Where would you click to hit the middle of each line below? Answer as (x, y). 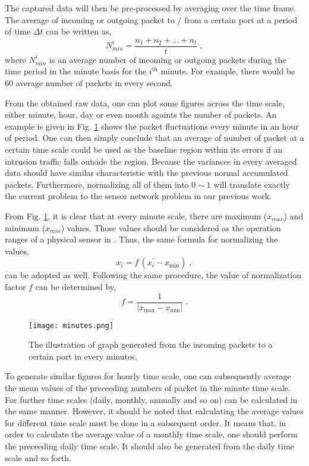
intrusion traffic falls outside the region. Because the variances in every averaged (151, 161)
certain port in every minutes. (83, 356)
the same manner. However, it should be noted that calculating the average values (154, 411)
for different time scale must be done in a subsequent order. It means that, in (146, 422)
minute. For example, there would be (228, 71)
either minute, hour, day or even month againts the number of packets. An (141, 114)
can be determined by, (76, 286)
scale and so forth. (38, 457)
